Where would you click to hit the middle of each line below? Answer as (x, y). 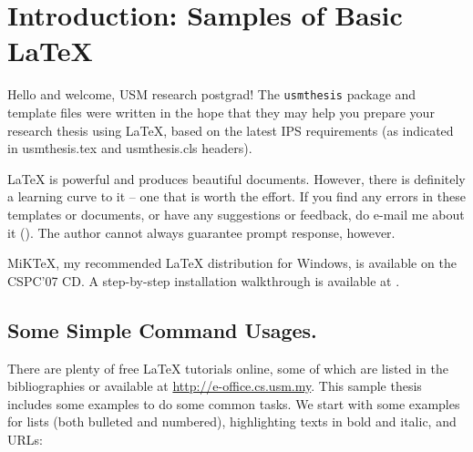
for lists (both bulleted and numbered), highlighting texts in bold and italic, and (232, 421)
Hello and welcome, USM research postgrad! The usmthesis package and (212, 94)
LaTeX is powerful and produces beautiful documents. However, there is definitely (236, 178)
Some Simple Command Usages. (162, 329)
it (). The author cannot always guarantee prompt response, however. (201, 232)
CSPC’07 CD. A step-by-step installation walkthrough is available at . (204, 280)
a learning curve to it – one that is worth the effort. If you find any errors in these (236, 196)
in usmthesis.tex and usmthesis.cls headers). (130, 148)
